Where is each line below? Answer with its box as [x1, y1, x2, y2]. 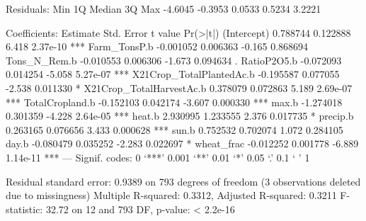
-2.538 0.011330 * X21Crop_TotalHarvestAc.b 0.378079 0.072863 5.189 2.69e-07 [6, 80, 353, 95]
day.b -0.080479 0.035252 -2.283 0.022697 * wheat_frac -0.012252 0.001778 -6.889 [6, 136, 359, 151]
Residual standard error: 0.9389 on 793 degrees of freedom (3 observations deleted [6, 174, 361, 188]
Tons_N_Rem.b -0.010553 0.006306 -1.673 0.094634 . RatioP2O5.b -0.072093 [6, 52, 342, 67]
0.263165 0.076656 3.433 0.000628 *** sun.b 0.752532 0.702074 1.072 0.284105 [6, 122, 343, 137]
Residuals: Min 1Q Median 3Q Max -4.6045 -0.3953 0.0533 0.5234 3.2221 [6, 1, 321, 16]
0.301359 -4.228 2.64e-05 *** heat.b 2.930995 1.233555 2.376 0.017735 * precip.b [6, 108, 354, 123]
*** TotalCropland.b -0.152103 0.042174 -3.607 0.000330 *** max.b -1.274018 [6, 94, 343, 109]
